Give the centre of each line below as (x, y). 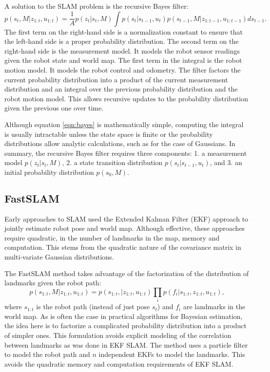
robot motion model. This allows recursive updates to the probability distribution (126, 98)
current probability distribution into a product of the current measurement (116, 79)
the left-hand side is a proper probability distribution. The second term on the (122, 41)
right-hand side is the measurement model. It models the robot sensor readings (122, 50)
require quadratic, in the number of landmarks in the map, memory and (112, 237)
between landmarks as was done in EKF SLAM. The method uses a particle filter (126, 344)
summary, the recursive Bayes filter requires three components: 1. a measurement (126, 153)
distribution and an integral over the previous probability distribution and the (121, 89)
